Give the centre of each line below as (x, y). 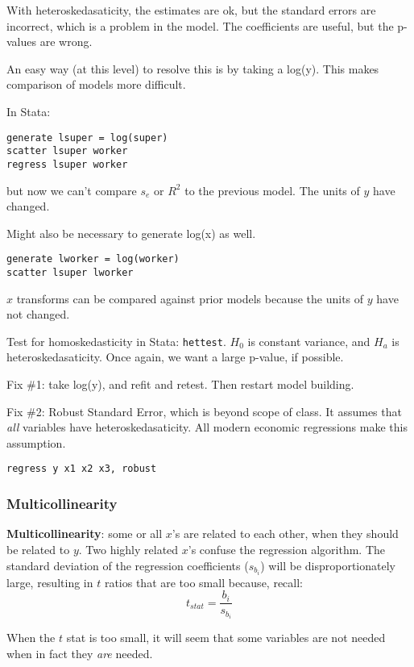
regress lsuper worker (67, 164)
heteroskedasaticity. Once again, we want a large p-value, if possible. (175, 357)
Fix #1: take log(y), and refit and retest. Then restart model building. (180, 384)
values (22, 42)
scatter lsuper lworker (70, 272)
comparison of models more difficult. (96, 84)
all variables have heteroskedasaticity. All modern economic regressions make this (207, 427)
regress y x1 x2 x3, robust (82, 469)
